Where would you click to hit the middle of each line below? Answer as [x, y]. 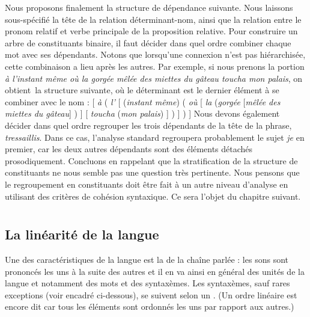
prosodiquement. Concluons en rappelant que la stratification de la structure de [151, 160]
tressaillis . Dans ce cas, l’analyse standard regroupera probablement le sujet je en [155, 137]
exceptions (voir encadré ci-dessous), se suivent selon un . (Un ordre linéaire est [151, 294]
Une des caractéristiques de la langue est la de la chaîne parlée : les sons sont [147, 260]
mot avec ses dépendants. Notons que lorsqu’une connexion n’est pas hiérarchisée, [155, 54]
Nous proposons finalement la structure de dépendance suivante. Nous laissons [149, 7]
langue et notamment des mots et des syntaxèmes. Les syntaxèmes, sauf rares [147, 283]
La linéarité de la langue [82, 234]
